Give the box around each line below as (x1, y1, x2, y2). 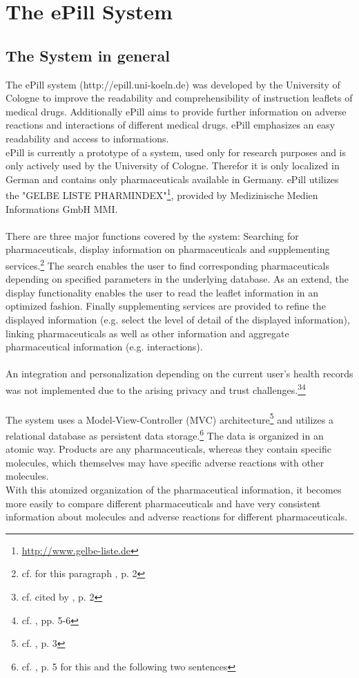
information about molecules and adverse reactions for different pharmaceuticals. (6, 509, 347, 524)
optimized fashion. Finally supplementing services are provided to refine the (6, 299, 326, 313)
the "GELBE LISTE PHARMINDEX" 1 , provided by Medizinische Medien (6, 186, 318, 202)
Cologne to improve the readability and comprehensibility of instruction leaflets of (6, 91, 353, 105)
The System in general (6, 44, 170, 66)
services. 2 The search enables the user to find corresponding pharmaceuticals (6, 256, 329, 272)
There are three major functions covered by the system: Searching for (6, 228, 299, 243)
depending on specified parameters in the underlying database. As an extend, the (6, 272, 349, 286)
